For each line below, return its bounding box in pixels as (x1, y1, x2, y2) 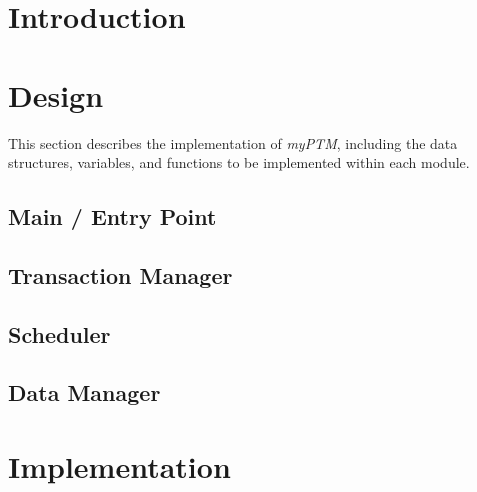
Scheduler (8, 318, 111, 349)
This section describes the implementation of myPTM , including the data (8, 132, 458, 153)
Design (8, 74, 104, 115)
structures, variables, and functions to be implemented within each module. (8, 152, 470, 173)
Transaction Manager (8, 259, 233, 290)
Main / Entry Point (8, 201, 217, 232)
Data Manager (8, 377, 161, 408)
